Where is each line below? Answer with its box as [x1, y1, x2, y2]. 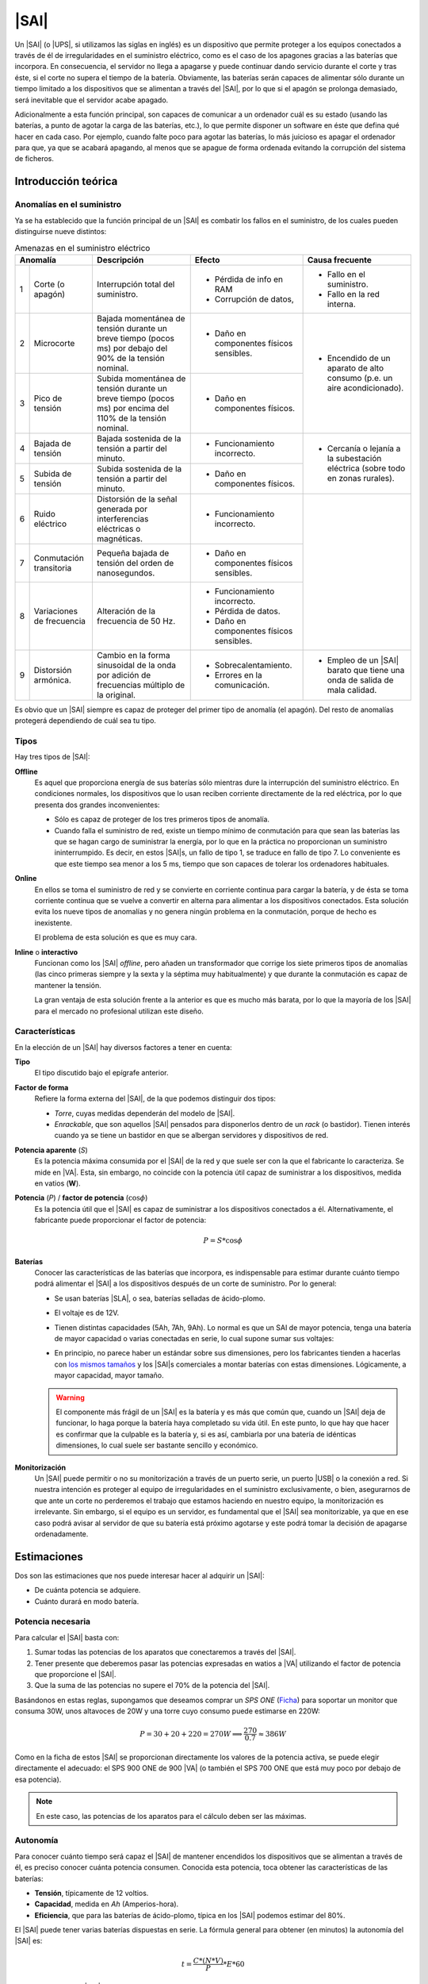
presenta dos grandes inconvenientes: [34, 800, 160, 809]
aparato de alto [327, 363, 384, 374]
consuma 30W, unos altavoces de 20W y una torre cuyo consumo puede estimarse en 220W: [14, 1706, 320, 1716]
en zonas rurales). [327, 473, 396, 484]
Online [14, 874, 37, 883]
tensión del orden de [96, 557, 174, 568]
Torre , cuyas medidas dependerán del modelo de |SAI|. [54, 1108, 235, 1118]
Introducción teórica [14, 175, 118, 188]
